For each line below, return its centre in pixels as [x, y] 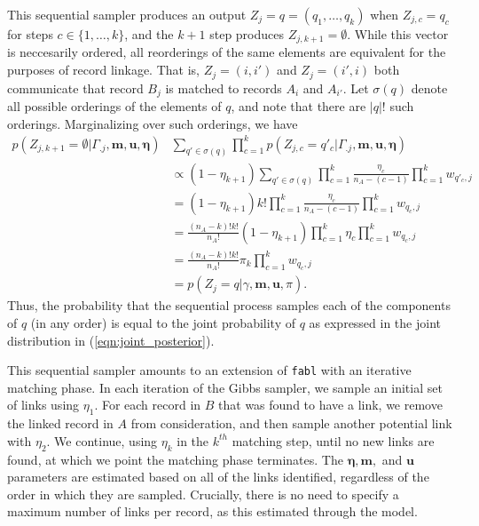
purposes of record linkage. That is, [103, 70]
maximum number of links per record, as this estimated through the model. [212, 511]
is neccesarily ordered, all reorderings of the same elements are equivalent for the [227, 52]
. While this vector [398, 34]
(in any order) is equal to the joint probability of [163, 323]
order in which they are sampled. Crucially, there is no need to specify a [203, 494]
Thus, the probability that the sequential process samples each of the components [229, 305]
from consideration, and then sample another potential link [291, 423]
